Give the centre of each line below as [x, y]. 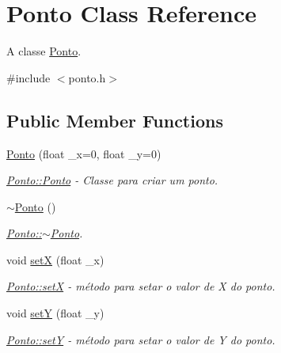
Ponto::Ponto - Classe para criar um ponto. [112, 180]
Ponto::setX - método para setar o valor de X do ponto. [141, 286]
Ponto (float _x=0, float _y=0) [84, 153]
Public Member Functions [115, 120]
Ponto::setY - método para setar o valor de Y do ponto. [141, 339]
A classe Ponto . [44, 51]
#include [28, 77]
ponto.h [87, 77]
